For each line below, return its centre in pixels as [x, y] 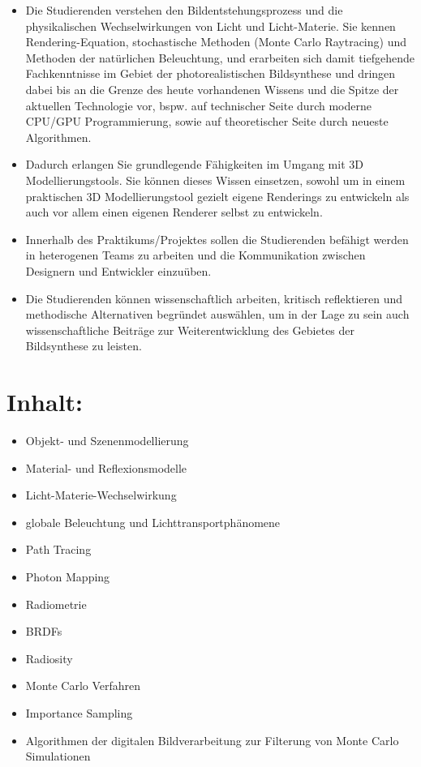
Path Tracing [58, 549]
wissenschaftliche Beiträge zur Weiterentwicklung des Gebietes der [190, 330]
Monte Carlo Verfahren [83, 686]
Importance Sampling [79, 712]
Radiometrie [56, 604]
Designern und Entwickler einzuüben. [118, 270]
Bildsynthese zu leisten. [84, 346]
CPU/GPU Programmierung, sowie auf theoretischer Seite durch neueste [207, 121]
